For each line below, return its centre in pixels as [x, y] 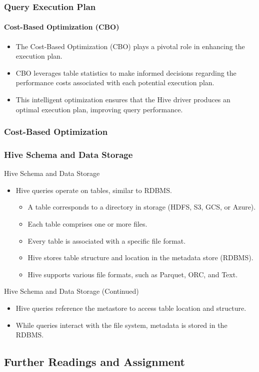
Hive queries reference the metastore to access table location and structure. [131, 308]
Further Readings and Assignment [94, 362]
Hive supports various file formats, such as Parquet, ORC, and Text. [133, 274]
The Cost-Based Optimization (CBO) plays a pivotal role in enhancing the [130, 46]
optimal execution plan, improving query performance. [99, 109]
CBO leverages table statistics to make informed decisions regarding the [126, 72]
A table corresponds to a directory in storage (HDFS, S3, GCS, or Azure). [142, 207]
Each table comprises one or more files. [87, 224]
